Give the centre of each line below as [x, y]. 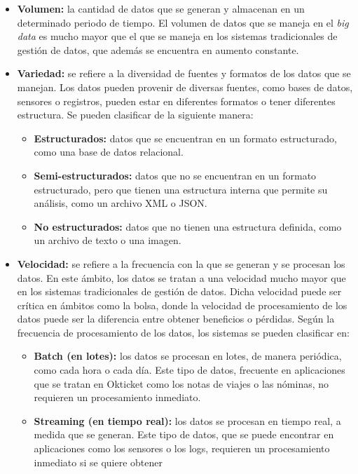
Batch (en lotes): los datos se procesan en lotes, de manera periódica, [188, 356]
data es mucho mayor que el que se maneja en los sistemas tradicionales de [177, 36]
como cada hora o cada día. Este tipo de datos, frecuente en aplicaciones [190, 370]
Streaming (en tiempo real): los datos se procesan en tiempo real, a [187, 420]
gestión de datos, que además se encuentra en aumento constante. [158, 49]
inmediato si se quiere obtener [98, 462]
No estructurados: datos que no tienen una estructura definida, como [188, 226]
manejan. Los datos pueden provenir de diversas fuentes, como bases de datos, [185, 87]
